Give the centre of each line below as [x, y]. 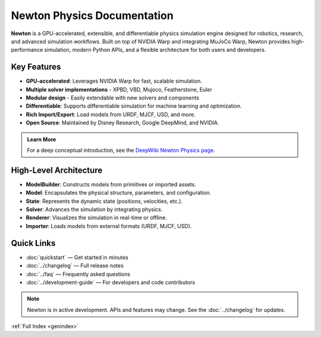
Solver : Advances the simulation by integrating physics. [94, 210]
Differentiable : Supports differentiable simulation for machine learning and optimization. [134, 106]
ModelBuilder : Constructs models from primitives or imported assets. [111, 184]
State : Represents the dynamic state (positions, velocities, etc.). [104, 201]
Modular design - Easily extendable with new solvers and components [112, 98]
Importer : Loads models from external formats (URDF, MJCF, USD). [109, 226]
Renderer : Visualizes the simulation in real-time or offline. [97, 218]
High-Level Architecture [57, 170]
